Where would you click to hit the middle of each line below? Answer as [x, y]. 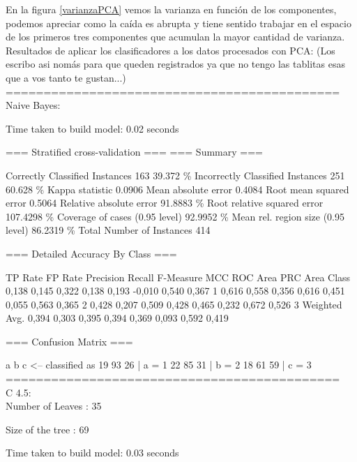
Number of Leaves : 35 [54, 406]
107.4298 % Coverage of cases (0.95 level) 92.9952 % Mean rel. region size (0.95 [175, 216]
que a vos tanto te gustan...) [66, 77]
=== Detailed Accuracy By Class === [91, 253]
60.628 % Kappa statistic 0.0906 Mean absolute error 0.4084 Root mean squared [177, 189]
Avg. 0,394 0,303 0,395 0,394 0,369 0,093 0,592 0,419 [117, 318]
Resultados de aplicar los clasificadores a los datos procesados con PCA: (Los [170, 50]
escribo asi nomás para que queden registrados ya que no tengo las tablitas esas [175, 64]
